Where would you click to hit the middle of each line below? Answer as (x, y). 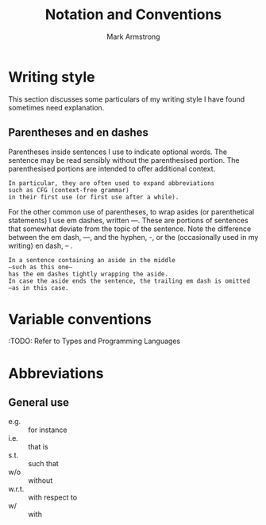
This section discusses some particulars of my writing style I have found (127, 99)
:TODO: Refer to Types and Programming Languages (94, 341)
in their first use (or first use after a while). (94, 197)
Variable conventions (80, 319)
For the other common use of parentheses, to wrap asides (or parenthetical (131, 211)
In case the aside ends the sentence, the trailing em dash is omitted (129, 281)
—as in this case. (39, 288)
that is (39, 447)
